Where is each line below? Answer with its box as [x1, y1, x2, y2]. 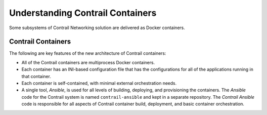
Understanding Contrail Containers [9, 7, 157, 18]
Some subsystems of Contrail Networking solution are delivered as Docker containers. [9, 25, 185, 31]
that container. [21, 73, 51, 79]
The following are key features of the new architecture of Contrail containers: [9, 50, 167, 56]
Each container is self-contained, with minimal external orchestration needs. [21, 80, 177, 86]
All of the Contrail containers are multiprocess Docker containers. [21, 59, 155, 65]
